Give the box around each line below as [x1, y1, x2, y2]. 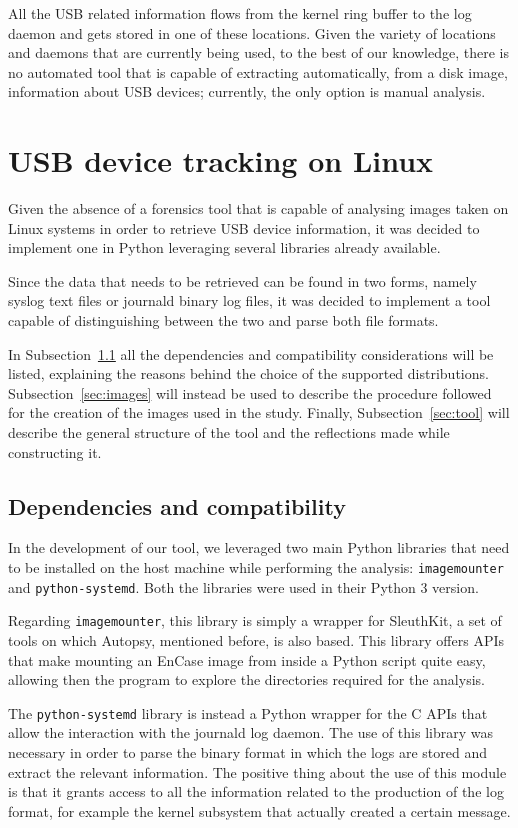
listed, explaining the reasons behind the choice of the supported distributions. [8, 363, 489, 384]
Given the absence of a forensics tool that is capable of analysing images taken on [8, 198, 509, 219]
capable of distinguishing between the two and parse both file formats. [8, 310, 439, 331]
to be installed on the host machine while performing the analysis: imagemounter [8, 557, 504, 578]
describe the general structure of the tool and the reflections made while [8, 422, 450, 443]
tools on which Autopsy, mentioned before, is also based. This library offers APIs [8, 629, 505, 650]
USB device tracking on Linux [8, 140, 434, 181]
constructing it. [8, 441, 102, 462]
